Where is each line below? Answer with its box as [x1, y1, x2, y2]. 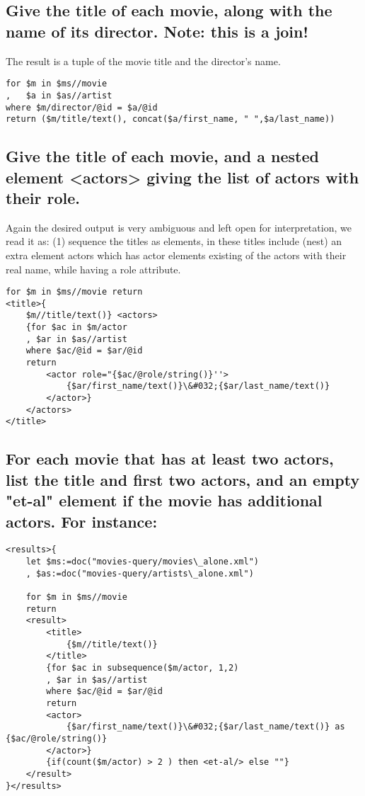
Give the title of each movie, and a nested [6, 145, 319, 167]
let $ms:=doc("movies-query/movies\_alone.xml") [25, 557, 259, 567]
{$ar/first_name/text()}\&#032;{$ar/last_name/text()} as [66, 722, 345, 732]
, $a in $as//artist [6, 90, 112, 101]
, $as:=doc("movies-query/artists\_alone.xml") [25, 568, 254, 579]
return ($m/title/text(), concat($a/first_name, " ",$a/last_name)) [6, 114, 335, 125]
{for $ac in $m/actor [25, 322, 127, 333]
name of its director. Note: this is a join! [6, 20, 308, 42]
